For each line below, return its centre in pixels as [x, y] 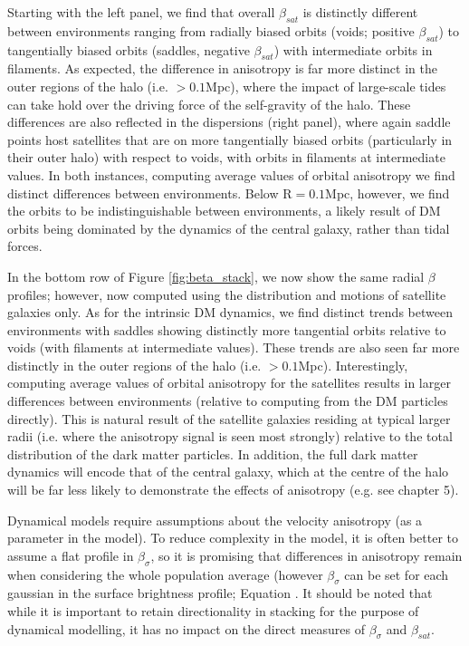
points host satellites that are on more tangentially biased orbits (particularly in [230, 139]
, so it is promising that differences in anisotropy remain [306, 555]
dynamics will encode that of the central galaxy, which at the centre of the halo [228, 472]
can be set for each [397, 574]
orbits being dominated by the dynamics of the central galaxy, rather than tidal [229, 228]
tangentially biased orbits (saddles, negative [129, 49]
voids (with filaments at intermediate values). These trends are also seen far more [234, 347]
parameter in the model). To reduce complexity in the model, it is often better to [233, 538]
